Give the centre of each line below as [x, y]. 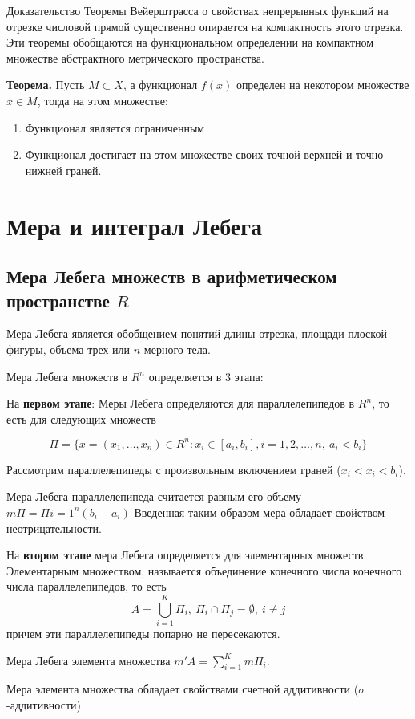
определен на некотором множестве [322, 85]
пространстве [58, 300]
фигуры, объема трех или [68, 349]
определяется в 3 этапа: [206, 376]
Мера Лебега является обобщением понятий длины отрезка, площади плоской [197, 333]
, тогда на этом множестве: [103, 100]
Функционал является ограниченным [115, 127]
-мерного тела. [175, 349]
